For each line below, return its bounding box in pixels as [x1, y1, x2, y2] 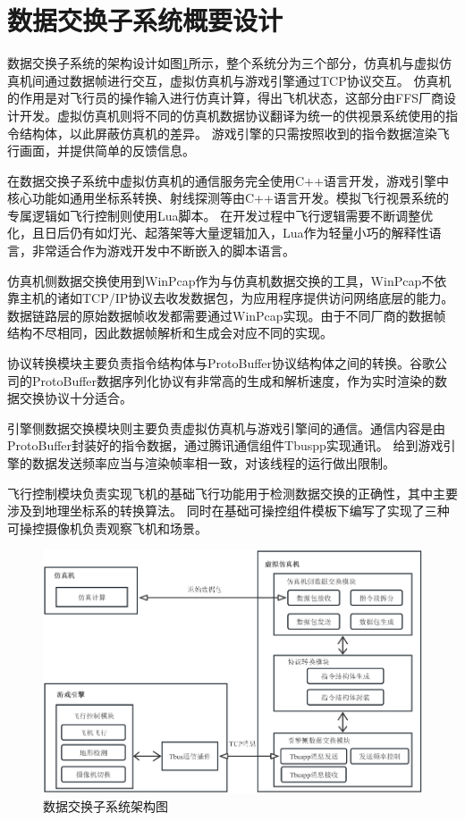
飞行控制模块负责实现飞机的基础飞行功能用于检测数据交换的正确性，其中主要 [7, 483, 458, 502]
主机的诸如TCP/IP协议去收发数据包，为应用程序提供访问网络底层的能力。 [19, 289, 454, 307]
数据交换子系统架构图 [43, 796, 168, 815]
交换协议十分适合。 [19, 389, 132, 407]
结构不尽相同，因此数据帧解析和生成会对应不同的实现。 [7, 323, 333, 342]
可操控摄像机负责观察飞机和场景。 [7, 518, 207, 537]
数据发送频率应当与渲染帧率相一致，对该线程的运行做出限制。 [31, 454, 395, 472]
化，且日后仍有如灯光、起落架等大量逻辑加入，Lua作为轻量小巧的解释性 [7, 223, 429, 242]
